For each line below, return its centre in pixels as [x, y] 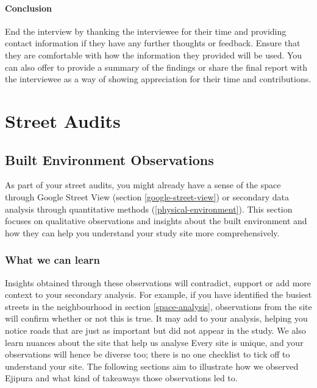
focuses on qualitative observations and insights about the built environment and [156, 221]
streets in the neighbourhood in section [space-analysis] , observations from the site [158, 306]
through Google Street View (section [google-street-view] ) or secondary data [147, 196]
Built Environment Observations [109, 159]
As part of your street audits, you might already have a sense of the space [143, 185]
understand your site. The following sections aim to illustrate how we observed [152, 366]
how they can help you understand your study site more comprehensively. [142, 232]
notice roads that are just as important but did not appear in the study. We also [155, 330]
